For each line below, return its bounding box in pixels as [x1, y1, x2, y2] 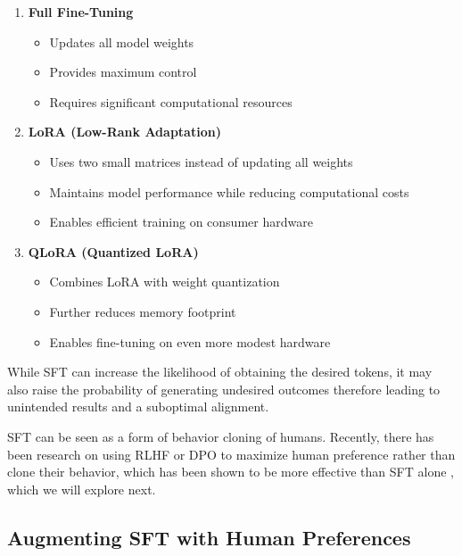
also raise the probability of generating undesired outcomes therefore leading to [7, 379, 441, 398]
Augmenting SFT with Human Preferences [7, 523, 411, 551]
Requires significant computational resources [49, 92, 293, 111]
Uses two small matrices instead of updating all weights [49, 152, 353, 170]
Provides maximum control [49, 62, 197, 81]
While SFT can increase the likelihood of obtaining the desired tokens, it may [7, 362, 433, 381]
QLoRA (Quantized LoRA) [28, 242, 199, 261]
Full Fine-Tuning [28, 3, 134, 21]
